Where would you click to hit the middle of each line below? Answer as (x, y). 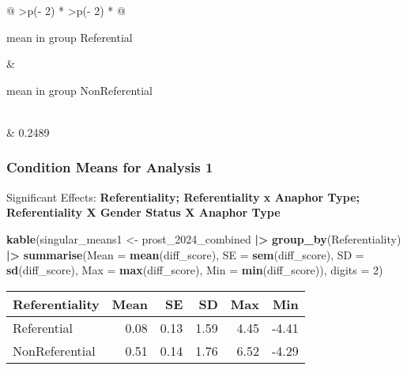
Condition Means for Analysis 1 (110, 167)
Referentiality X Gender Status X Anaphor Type (143, 212)
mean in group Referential (70, 37)
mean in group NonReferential (80, 90)
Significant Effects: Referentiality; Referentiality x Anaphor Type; (183, 196)
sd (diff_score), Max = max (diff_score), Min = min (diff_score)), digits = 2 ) (195, 270)
